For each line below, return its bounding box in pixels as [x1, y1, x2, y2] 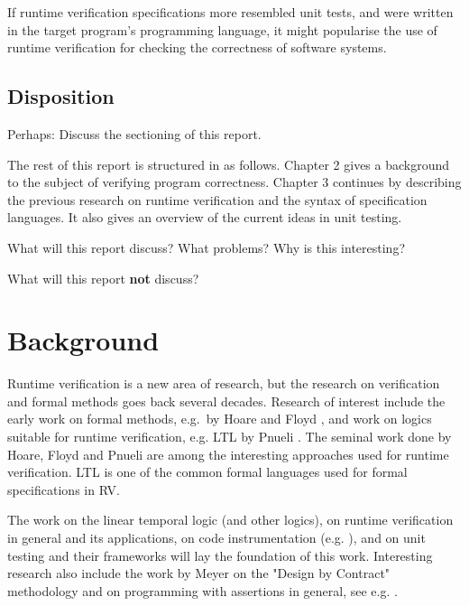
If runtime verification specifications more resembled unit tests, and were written [7, 3, 454, 21]
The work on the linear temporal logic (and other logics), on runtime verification [7, 510, 454, 529]
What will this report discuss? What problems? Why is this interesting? [7, 238, 405, 256]
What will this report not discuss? [7, 268, 199, 287]
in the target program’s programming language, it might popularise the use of [7, 20, 437, 39]
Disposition [7, 82, 115, 110]
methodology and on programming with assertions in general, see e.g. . [7, 581, 398, 600]
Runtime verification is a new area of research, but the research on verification [7, 374, 440, 393]
